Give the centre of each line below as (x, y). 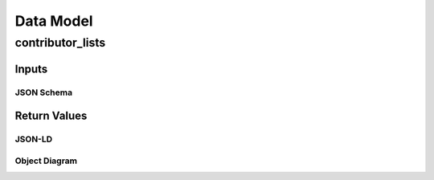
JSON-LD (34, 139)
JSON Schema (43, 92)
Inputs (31, 69)
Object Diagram (46, 161)
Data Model (54, 21)
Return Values (51, 116)
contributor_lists (60, 43)
